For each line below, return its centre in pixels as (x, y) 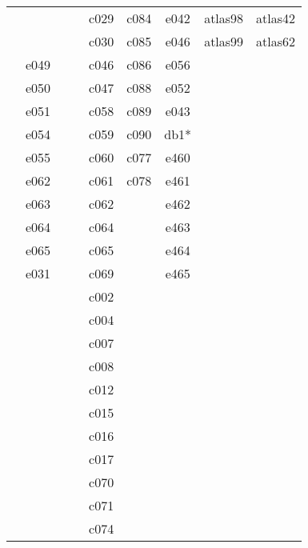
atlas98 (224, 18)
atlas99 (224, 41)
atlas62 (276, 41)
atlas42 (276, 18)
